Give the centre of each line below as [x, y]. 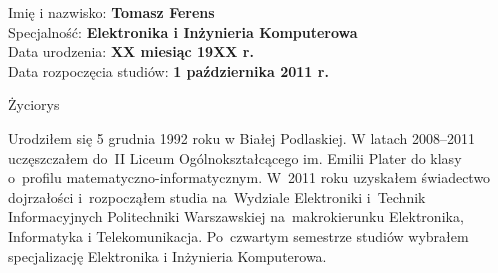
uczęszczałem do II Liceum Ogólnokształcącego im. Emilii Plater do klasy [235, 157]
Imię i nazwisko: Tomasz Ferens [111, 12]
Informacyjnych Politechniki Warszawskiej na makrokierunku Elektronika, [236, 216]
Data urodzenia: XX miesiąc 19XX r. [131, 51]
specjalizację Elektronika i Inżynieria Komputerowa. [167, 255]
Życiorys [34, 104]
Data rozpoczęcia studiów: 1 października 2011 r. [168, 70]
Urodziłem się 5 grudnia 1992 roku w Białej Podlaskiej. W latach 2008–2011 [242, 137]
